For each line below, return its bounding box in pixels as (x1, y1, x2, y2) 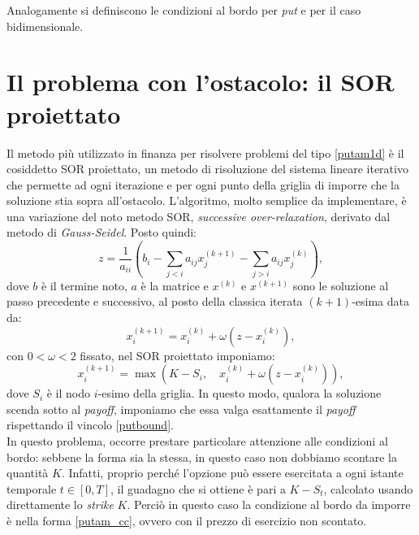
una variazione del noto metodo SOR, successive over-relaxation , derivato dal (6, 207, 391, 224)
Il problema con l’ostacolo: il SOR (6, 65, 395, 98)
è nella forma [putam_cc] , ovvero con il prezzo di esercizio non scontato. (6, 511, 367, 528)
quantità (6, 464, 49, 481)
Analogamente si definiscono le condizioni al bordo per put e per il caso (6, 2, 361, 18)
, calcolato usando (323, 480, 413, 497)
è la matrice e (140, 276, 209, 294)
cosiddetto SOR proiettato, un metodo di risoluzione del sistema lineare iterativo (6, 160, 408, 177)
